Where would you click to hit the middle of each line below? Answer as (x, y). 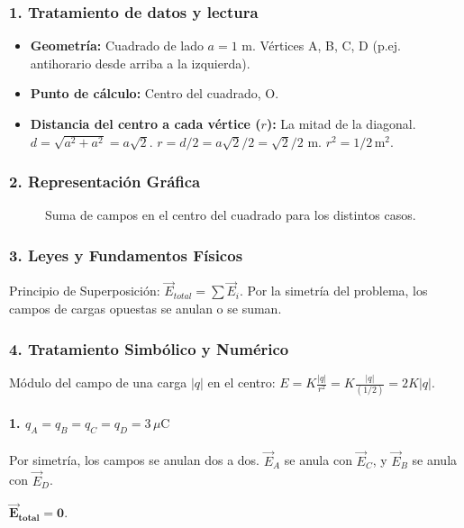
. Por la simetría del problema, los (334, 291)
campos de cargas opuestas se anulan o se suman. (146, 309)
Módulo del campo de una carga (98, 382)
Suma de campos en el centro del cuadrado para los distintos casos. (231, 215)
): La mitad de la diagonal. (341, 123)
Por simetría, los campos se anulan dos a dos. (134, 460)
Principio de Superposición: (85, 291)
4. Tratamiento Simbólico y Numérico (149, 348)
